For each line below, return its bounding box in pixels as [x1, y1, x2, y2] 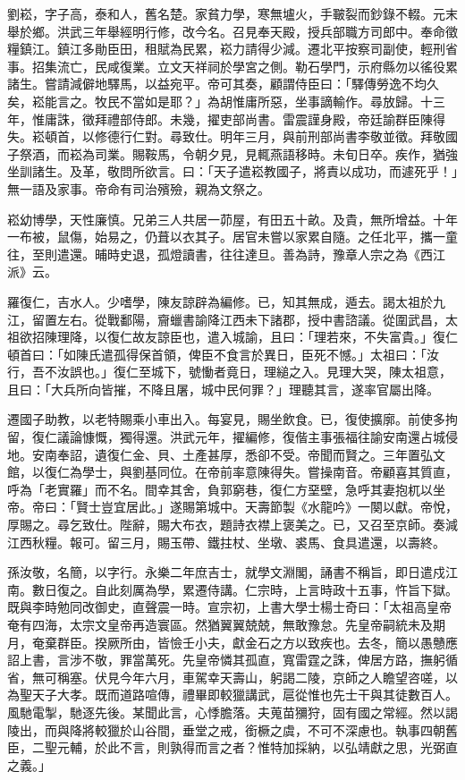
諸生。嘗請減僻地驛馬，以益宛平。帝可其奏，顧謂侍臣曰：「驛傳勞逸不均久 [7, 74, 439, 93]
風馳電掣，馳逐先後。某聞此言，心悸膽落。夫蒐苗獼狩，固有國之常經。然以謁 [7, 702, 458, 721]
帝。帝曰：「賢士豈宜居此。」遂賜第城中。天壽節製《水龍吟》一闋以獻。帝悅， [7, 497, 458, 516]
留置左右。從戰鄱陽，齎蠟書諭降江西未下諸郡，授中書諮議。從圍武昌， [31, 309, 445, 328]
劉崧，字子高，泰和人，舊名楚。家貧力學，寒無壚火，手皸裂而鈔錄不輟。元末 [7, 4, 458, 22]
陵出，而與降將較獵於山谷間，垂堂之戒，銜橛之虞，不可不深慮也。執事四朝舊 [7, 720, 458, 739]
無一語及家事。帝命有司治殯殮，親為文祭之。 [7, 179, 270, 198]
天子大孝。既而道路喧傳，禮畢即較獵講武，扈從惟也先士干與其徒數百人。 [31, 685, 458, 704]
